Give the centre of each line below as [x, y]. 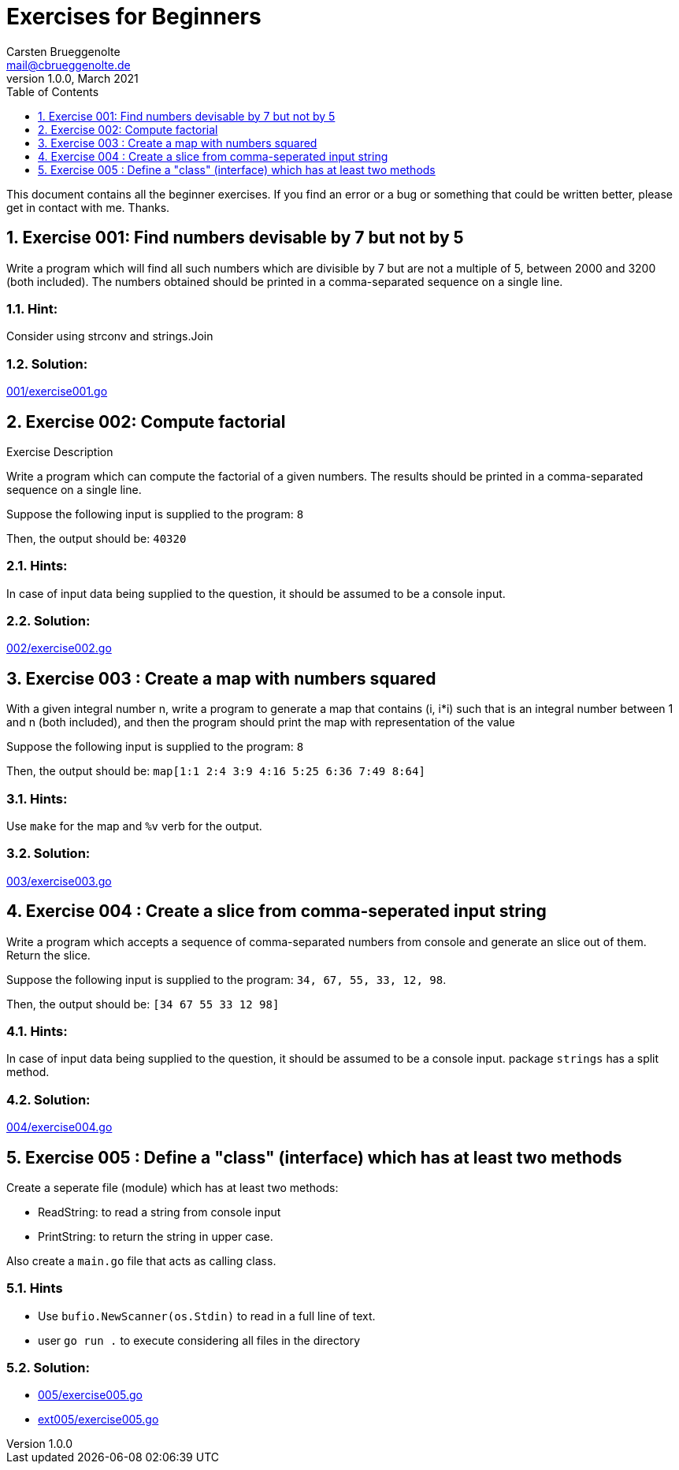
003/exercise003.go [59, 881]
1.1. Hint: [32, 308]
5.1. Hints [35, 1288]
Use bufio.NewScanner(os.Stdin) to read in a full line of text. [207, 1316]
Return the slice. [48, 955]
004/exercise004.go [59, 1127]
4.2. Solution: [48, 1099]
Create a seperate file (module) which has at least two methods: [173, 1187]
